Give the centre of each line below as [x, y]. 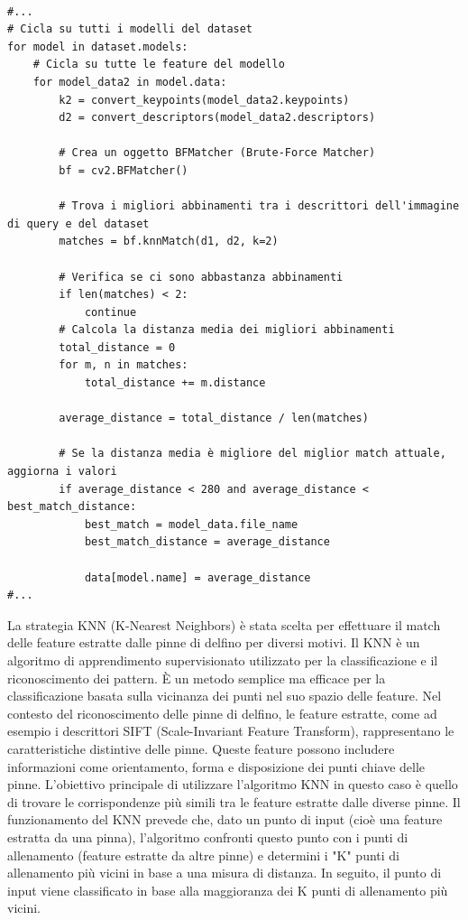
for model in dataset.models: [98, 46]
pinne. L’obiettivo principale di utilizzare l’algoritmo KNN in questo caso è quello [233, 784]
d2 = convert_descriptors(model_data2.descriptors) [217, 118]
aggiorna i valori [62, 472]
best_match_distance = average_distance [207, 542]
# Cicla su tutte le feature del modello [159, 65]
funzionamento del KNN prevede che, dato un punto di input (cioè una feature [225, 819]
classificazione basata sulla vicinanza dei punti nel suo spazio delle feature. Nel [225, 696]
